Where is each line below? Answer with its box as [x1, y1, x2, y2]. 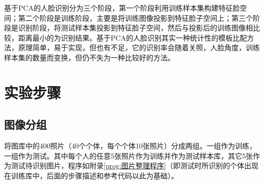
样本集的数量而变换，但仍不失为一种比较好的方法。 [4, 52, 175, 62]
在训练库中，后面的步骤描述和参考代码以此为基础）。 [4, 170, 178, 180]
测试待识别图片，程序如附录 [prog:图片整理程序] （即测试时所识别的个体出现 [11, 160, 258, 171]
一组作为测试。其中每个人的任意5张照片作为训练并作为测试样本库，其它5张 [4, 150, 253, 161]
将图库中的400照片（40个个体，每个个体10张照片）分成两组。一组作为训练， [4, 140, 256, 151]
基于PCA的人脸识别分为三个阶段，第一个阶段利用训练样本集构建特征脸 [4, 3, 240, 13]
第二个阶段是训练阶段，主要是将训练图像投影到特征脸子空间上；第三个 [18, 12, 253, 23]
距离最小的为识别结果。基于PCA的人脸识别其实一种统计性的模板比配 [18, 32, 247, 43]
